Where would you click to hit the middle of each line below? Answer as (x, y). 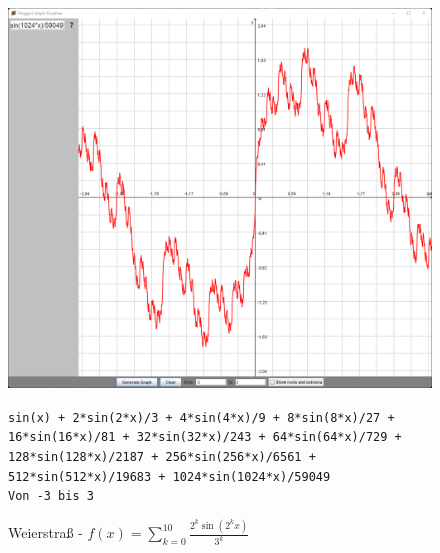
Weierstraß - (45, 532)
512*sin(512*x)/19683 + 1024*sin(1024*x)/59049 (169, 476)
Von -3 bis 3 (51, 496)
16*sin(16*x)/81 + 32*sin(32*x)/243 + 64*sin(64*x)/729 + (205, 437)
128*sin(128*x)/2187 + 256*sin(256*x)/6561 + (162, 457)
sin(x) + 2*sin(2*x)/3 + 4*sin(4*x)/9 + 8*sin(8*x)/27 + (201, 417)
